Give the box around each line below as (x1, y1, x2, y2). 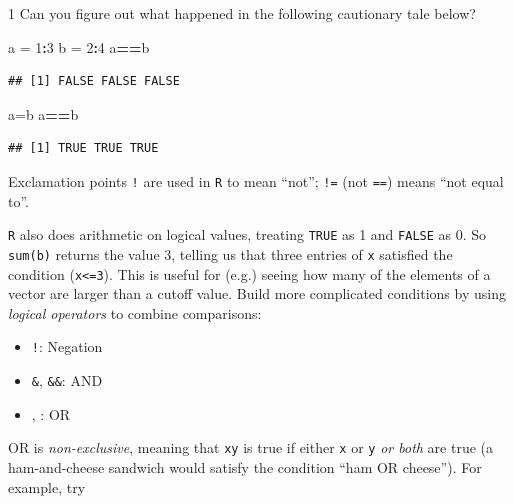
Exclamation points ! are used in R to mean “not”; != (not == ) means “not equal (8, 170, 504, 191)
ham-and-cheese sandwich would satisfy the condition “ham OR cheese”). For (8, 456, 482, 477)
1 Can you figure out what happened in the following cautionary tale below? (8, 3, 476, 23)
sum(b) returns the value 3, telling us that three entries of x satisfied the (8, 243, 453, 264)
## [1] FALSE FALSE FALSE (8, 74, 180, 89)
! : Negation (31, 336, 103, 357)
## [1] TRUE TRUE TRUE (8, 141, 159, 156)
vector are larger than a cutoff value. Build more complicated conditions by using (8, 283, 506, 304)
